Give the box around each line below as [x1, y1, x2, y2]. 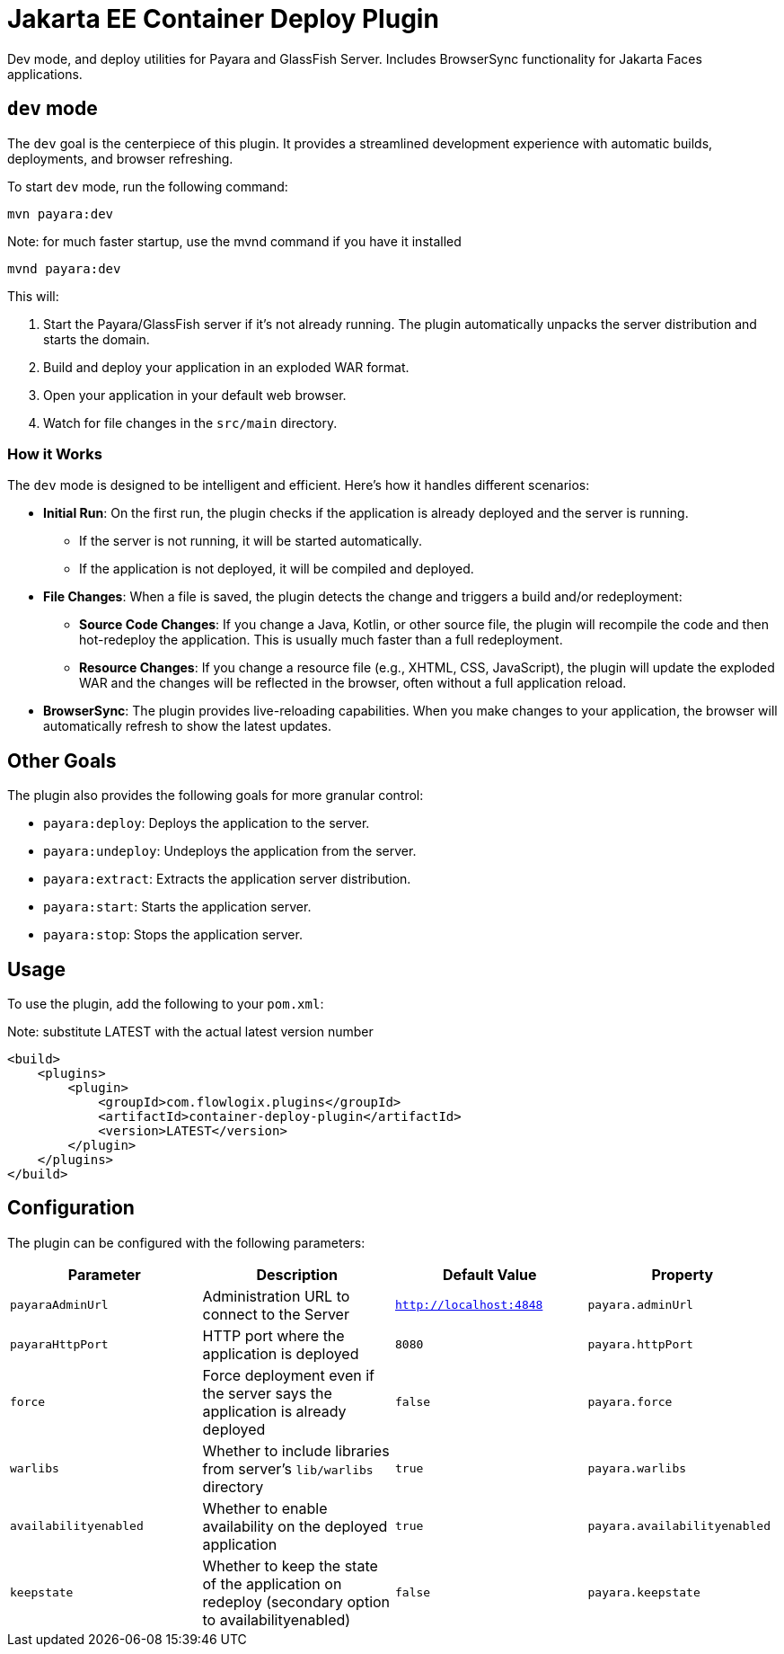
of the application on [202, 1574, 342, 1593]
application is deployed [202, 1344, 359, 1363]
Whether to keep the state [202, 1556, 378, 1575]
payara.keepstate [587, 1586, 700, 1600]
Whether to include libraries [202, 1441, 390, 1460]
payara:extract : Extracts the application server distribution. [43, 871, 411, 887]
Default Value [442, 1265, 537, 1284]
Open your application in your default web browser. [43, 387, 347, 403]
